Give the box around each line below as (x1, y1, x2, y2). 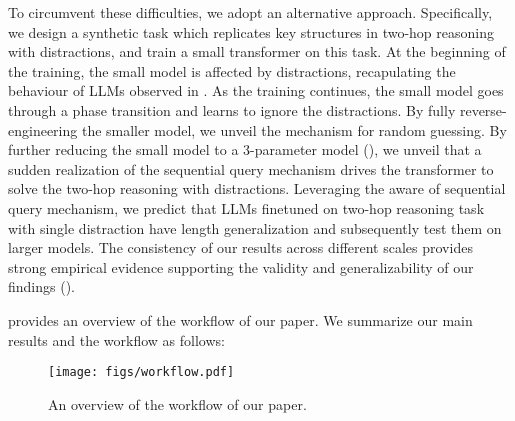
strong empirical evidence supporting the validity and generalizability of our (8, 256, 474, 277)
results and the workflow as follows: (8, 329, 225, 350)
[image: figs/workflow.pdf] (48, 365, 235, 380)
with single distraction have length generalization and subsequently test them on (8, 217, 502, 238)
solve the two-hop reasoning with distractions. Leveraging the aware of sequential (8, 178, 506, 199)
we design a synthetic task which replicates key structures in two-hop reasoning (8, 21, 494, 42)
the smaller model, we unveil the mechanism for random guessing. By (81, 119, 507, 140)
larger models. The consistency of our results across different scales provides (8, 237, 473, 258)
